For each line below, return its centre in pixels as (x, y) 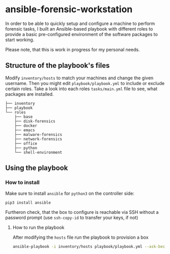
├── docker (26, 126)
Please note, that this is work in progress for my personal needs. (73, 49)
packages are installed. (30, 94)
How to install (22, 183)
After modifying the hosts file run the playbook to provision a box (80, 237)
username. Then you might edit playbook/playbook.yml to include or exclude (85, 83)
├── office (26, 144)
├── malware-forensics (38, 134)
